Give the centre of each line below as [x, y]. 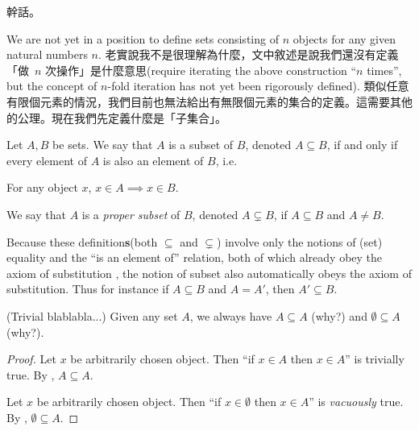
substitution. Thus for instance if [88, 289]
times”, [384, 70]
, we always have [231, 315]
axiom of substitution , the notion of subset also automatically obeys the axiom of [209, 273]
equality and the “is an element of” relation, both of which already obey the [195, 257]
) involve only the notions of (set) [300, 241]
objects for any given [344, 38]
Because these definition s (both [82, 241]
